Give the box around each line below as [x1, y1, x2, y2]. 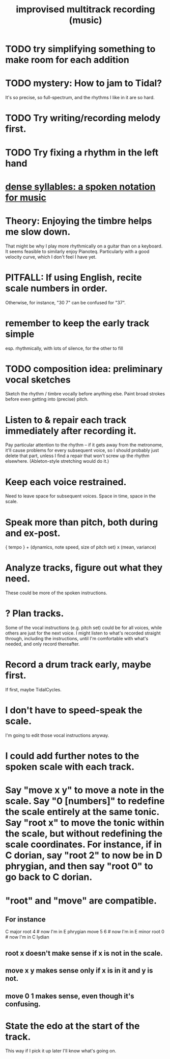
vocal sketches [5, 374, 71, 386]
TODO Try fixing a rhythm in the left [5, 147, 159, 158]
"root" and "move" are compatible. [5, 895, 157, 906]
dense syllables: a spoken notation [5, 181, 156, 192]
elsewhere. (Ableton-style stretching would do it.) [5, 458, 109, 464]
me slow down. [5, 226, 71, 237]
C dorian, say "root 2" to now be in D [5, 850, 163, 861]
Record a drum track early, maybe [5, 659, 152, 670]
